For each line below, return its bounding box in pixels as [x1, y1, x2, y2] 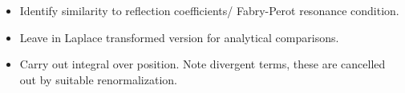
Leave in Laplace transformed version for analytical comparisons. [19, 29, 339, 45]
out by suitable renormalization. [19, 71, 177, 87]
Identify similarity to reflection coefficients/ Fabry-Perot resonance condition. [19, 2, 399, 18]
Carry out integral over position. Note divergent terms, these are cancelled [19, 56, 386, 72]
